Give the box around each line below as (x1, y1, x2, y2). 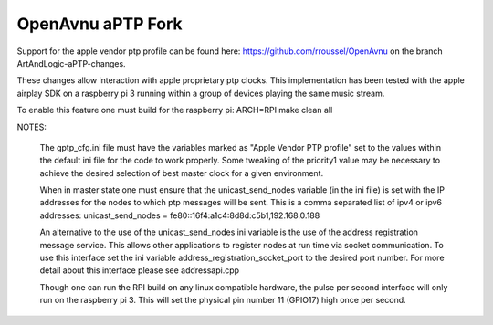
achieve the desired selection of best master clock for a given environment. (39, 167, 324, 178)
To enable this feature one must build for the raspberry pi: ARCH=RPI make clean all (16, 105, 333, 116)
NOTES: (16, 121, 47, 132)
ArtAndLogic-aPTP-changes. (16, 58, 127, 68)
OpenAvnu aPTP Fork (16, 14, 183, 34)
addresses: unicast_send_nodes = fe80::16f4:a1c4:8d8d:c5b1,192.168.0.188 (39, 210, 320, 221)
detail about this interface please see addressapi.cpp (39, 265, 240, 276)
